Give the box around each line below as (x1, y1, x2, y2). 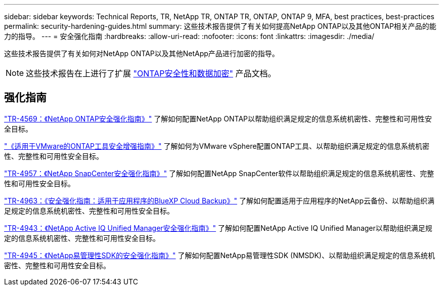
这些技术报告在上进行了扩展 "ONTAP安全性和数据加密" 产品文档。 (26, 68, 276, 78)
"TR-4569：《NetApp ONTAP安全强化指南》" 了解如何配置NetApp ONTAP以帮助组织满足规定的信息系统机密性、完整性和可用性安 (4, 114, 432, 123)
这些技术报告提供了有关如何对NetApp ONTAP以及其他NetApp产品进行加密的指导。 (4, 49, 279, 58)
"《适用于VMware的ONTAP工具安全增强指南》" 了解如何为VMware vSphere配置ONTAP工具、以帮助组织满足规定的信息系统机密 (4, 141, 430, 150)
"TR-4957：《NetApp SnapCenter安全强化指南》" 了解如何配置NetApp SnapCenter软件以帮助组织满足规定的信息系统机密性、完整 (4, 169, 434, 178)
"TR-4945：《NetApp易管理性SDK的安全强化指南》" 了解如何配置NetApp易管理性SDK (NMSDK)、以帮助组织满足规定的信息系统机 (4, 251, 435, 260)
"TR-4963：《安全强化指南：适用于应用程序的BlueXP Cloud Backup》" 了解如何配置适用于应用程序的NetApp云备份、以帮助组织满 (4, 196, 434, 205)
